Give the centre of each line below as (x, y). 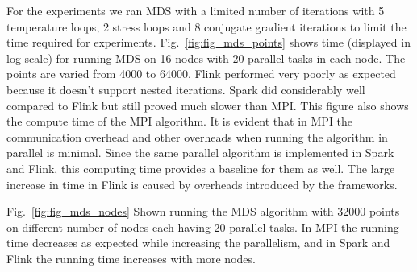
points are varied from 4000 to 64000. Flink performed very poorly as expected (201, 74)
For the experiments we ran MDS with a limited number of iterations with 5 (196, 10)
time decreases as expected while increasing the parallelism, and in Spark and (198, 243)
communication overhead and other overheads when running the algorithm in (197, 136)
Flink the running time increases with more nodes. (131, 258)
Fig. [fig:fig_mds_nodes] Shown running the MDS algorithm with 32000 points (203, 211)
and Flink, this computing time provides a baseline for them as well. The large (201, 168)
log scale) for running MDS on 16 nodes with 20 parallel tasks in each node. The (206, 58)
